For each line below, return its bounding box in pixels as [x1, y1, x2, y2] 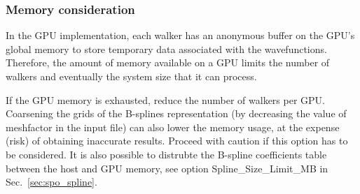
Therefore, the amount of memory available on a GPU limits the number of [6, 55, 330, 70]
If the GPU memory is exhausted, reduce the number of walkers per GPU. [6, 92, 325, 107]
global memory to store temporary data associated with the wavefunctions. [6, 41, 327, 56]
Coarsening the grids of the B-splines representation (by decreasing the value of [6, 106, 347, 121]
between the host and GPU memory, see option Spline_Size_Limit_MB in [6, 161, 328, 175]
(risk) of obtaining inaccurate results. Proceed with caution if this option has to [6, 133, 348, 148]
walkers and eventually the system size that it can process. [6, 69, 257, 83]
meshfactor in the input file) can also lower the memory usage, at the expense [6, 119, 340, 134]
